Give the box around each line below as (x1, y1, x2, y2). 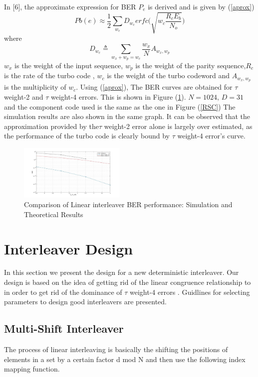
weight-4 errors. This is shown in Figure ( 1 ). (51, 91, 186, 102)
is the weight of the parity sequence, (135, 60, 246, 70)
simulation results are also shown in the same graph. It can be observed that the (4, 111, 250, 122)
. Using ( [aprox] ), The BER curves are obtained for (76, 82, 233, 92)
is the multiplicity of (4, 82, 66, 92)
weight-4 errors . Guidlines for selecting (130, 286, 250, 297)
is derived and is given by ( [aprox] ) (148, 1, 255, 11)
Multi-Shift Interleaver (4, 321, 124, 336)
